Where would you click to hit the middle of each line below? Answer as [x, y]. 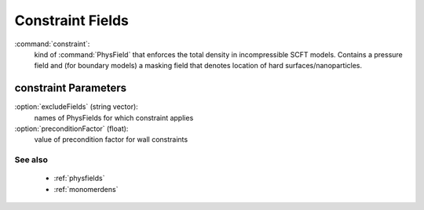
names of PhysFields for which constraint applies [114, 118]
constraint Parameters [71, 88]
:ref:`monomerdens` [86, 189]
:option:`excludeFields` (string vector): [77, 107]
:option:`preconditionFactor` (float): [71, 129]
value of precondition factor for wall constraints [111, 139]
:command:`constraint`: [52, 44]
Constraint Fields [72, 20]
